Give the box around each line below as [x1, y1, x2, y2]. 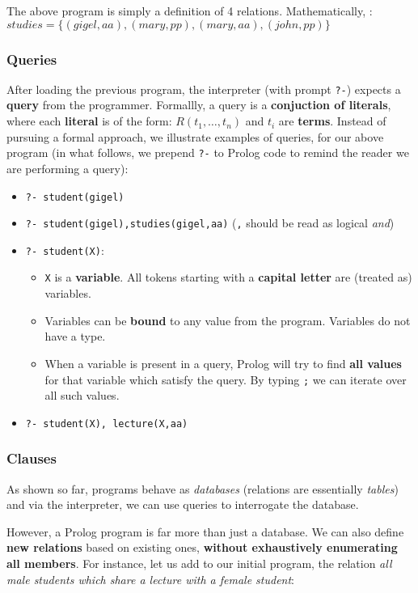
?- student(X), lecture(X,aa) [25, 417, 188, 430]
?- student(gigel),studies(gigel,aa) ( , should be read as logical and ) [25, 214, 395, 231]
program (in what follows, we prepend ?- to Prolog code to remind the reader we [6, 144, 409, 161]
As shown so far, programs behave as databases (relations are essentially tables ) [6, 480, 399, 497]
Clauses [6, 448, 57, 468]
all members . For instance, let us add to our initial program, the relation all [6, 555, 392, 571]
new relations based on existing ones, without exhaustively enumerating [6, 539, 398, 556]
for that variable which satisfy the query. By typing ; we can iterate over [44, 371, 407, 388]
